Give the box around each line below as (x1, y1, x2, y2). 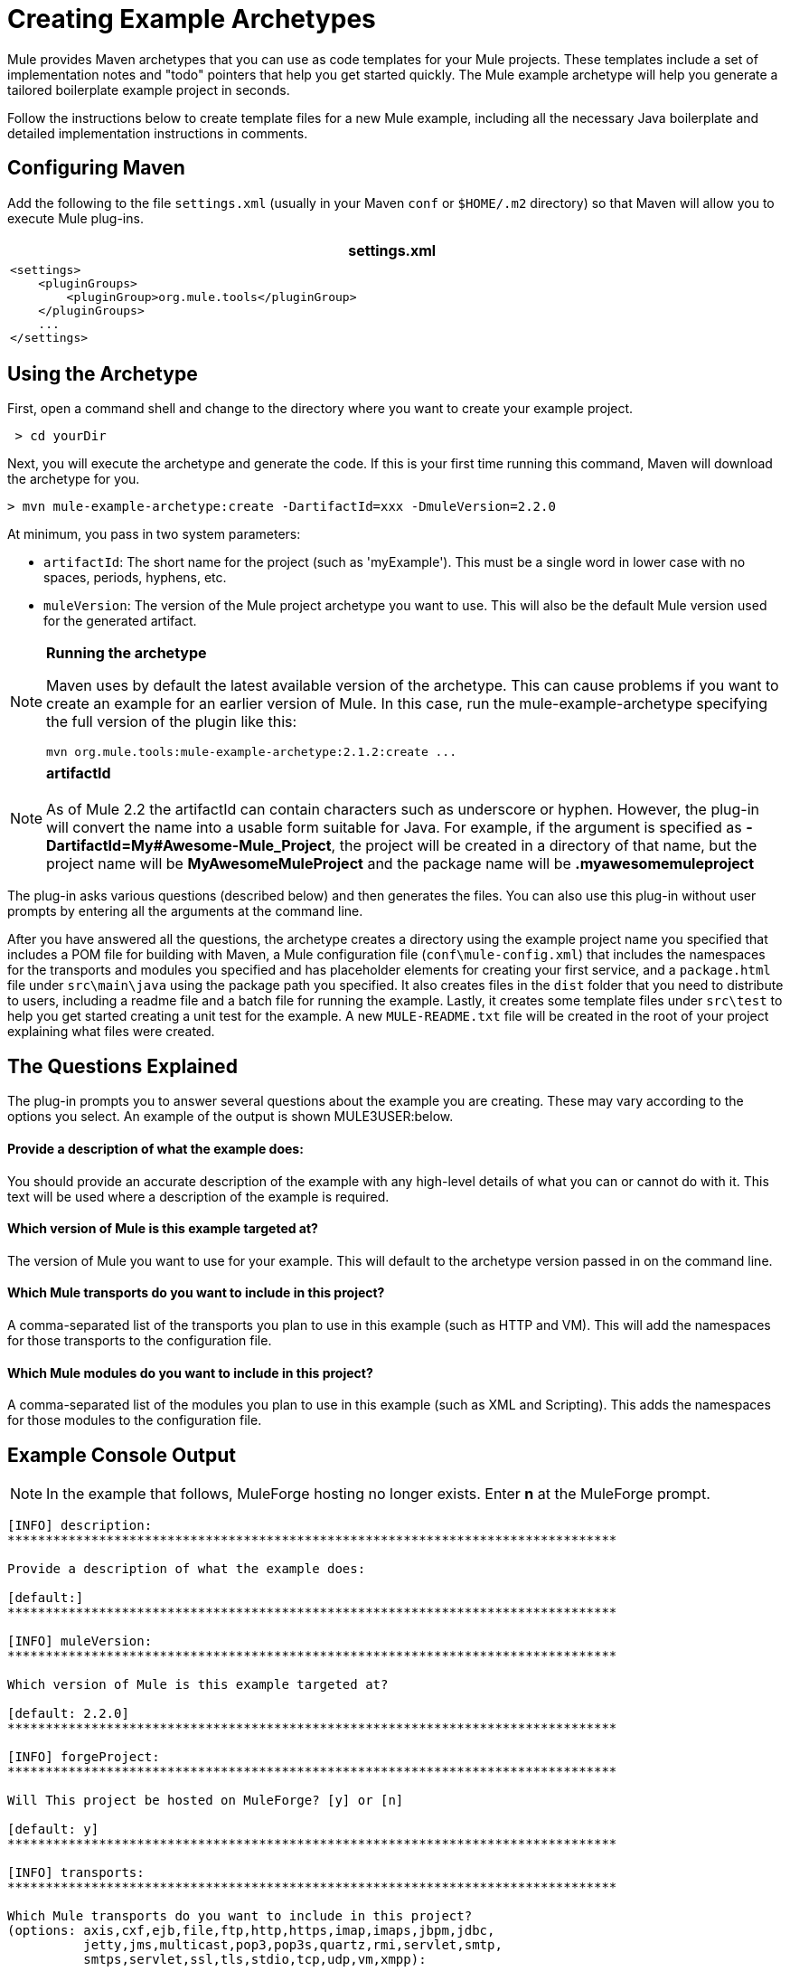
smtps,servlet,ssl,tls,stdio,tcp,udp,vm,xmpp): (83, 1952, 427, 1966)
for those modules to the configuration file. (7, 1412, 262, 1429)
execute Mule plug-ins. (7, 210, 144, 226)
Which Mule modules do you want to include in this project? (7, 1364, 373, 1381)
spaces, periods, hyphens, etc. (43, 570, 227, 586)
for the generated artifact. (43, 613, 197, 629)
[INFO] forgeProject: (7, 1749, 160, 1764)
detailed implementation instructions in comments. (7, 125, 308, 141)
